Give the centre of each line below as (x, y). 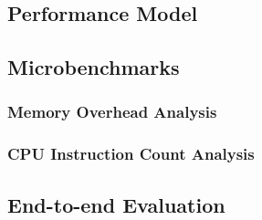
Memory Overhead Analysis (112, 112)
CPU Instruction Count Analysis (131, 154)
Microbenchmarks (94, 67)
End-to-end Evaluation (116, 204)
